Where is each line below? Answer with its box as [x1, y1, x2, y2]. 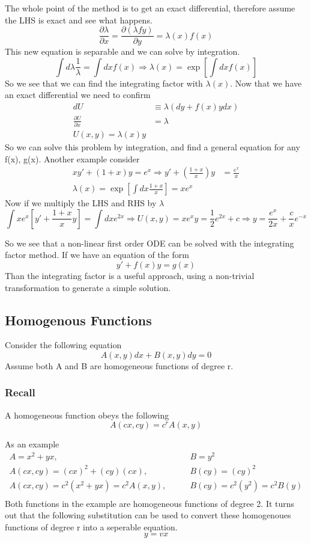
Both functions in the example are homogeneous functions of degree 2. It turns [5, 497, 295, 509]
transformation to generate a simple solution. [5, 281, 171, 293]
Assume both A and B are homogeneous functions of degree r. [5, 359, 234, 372]
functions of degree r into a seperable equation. [5, 520, 178, 533]
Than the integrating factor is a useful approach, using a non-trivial [5, 269, 255, 281]
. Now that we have [230, 76, 302, 89]
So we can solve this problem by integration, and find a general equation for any [5, 140, 300, 153]
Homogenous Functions [5, 310, 152, 329]
